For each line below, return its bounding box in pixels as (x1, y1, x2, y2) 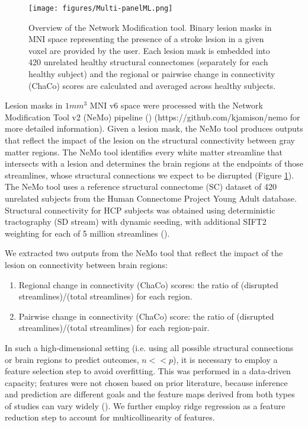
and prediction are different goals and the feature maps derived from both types (5, 388, 295, 400)
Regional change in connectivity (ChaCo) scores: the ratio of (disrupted (18, 278, 278, 291)
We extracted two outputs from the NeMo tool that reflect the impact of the (5, 247, 283, 259)
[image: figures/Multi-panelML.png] (28, 4, 173, 12)
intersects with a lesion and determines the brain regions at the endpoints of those (5, 157, 303, 170)
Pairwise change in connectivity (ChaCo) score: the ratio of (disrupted (18, 310, 274, 322)
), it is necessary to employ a (173, 353, 278, 365)
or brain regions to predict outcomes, (5, 353, 139, 365)
